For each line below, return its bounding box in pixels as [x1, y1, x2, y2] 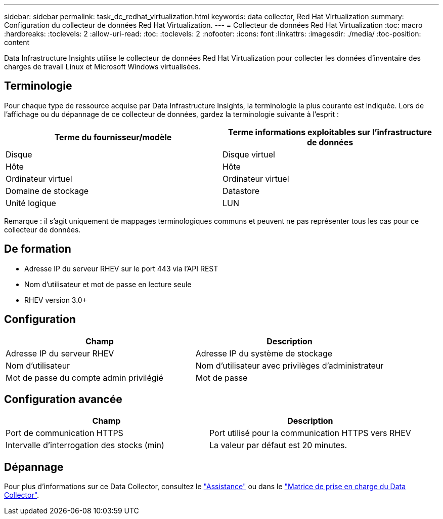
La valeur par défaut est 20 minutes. [209, 440, 347, 451]
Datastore [223, 185, 260, 196]
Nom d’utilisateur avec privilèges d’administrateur [195, 360, 384, 371]
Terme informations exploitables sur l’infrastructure [228, 127, 432, 137]
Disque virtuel [223, 149, 275, 159]
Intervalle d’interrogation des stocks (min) [6, 440, 164, 451]
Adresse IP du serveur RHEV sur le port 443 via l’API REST [24, 264, 218, 273]
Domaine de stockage [6, 185, 89, 196]
